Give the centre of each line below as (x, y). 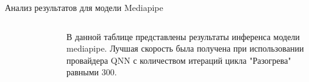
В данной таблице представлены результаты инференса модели (183, 36)
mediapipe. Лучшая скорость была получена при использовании (185, 48)
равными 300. (92, 72)
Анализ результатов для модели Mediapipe (84, 7)
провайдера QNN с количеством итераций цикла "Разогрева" (179, 60)
